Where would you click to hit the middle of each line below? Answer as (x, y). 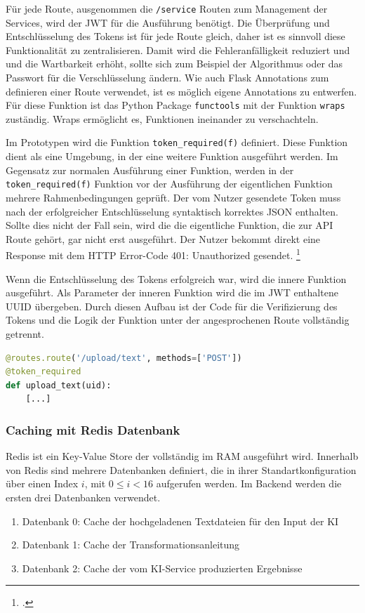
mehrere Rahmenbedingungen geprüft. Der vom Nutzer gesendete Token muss (173, 197)
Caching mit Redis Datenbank (93, 429)
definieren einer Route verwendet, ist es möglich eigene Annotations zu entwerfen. (181, 91)
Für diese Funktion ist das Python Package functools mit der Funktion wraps (175, 105)
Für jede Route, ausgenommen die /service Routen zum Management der (167, 8)
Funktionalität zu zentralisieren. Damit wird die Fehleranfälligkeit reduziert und (178, 50)
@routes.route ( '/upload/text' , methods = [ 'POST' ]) (124, 358)
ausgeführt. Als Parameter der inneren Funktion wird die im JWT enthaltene (172, 292)
